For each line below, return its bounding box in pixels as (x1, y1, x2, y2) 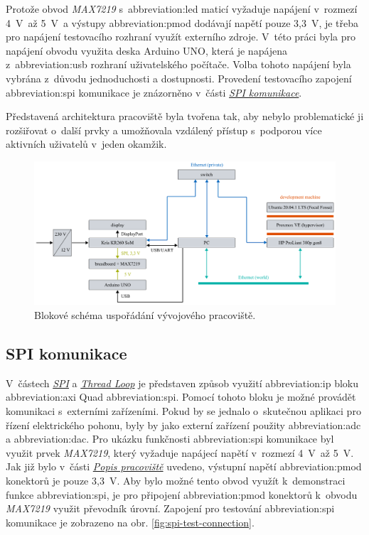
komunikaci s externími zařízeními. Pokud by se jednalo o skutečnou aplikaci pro (6, 403, 361, 418)
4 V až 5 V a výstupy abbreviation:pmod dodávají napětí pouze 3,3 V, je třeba (6, 15, 359, 30)
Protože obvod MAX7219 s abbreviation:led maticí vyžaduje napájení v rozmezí (6, 1, 358, 16)
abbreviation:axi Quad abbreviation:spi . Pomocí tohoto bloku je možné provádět (6, 389, 356, 404)
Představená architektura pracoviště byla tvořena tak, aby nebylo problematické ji (6, 109, 364, 124)
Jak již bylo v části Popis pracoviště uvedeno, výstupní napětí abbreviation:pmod (6, 459, 362, 474)
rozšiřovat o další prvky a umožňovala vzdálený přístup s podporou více (6, 122, 322, 137)
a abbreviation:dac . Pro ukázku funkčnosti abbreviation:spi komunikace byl (6, 431, 334, 446)
